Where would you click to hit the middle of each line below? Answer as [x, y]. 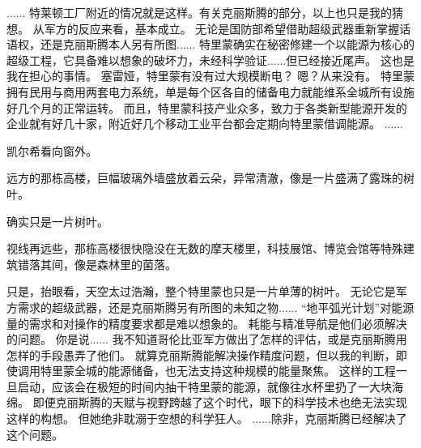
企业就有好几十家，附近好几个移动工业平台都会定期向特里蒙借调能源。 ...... [205, 124]
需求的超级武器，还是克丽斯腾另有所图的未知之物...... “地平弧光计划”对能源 [216, 307]
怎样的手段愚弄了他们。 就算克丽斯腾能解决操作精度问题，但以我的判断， [201, 354]
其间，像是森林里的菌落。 [108, 264]
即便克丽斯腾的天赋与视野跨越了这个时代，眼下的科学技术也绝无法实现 [220, 402]
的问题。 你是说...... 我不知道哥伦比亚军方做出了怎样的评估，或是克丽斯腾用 [207, 339]
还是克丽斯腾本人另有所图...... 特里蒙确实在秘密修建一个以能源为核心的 [228, 44]
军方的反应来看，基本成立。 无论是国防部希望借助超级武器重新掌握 [222, 28]
